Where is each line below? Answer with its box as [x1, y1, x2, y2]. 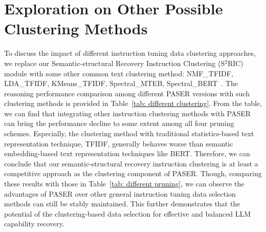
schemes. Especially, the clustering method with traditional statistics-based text [4, 128, 254, 139]
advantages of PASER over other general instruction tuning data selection [4, 188, 236, 199]
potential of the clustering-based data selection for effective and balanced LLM [4, 208, 251, 219]
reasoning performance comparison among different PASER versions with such [4, 88, 250, 98]
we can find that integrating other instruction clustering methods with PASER [4, 108, 251, 118]
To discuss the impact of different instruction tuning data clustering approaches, [4, 48, 256, 58]
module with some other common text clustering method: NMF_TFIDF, [4, 68, 233, 78]
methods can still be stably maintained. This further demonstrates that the [4, 198, 240, 209]
